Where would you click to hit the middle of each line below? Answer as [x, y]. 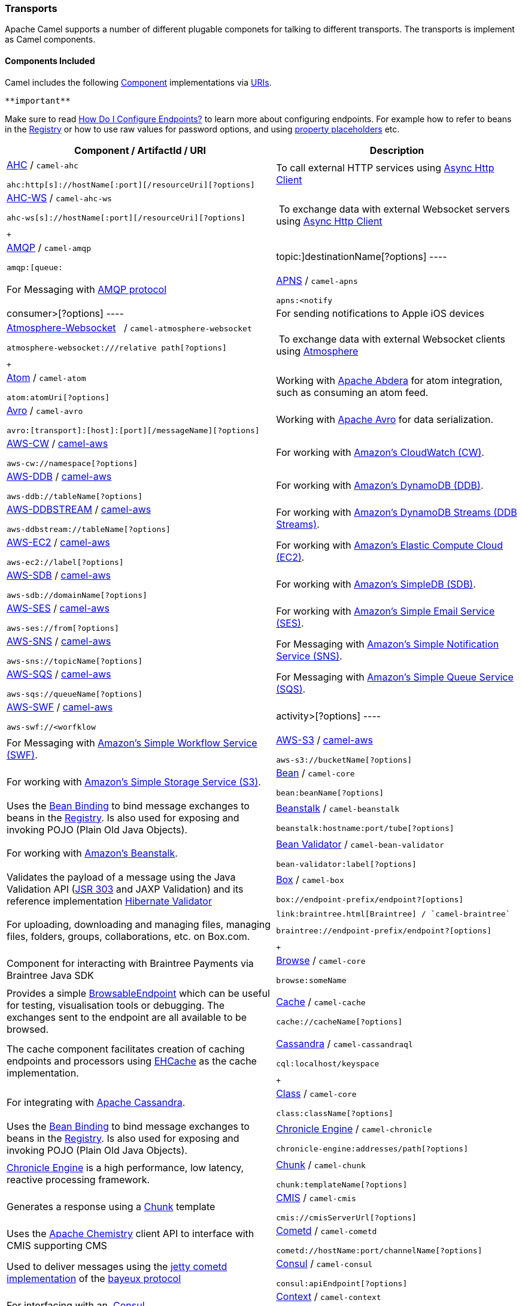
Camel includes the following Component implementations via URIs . [138, 82]
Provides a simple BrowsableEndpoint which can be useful [138, 993]
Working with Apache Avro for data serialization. [385, 420]
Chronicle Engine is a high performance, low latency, [125, 1168]
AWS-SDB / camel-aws [59, 575]
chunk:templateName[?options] [342, 1184]
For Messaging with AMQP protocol [87, 290]
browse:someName [311, 980]
